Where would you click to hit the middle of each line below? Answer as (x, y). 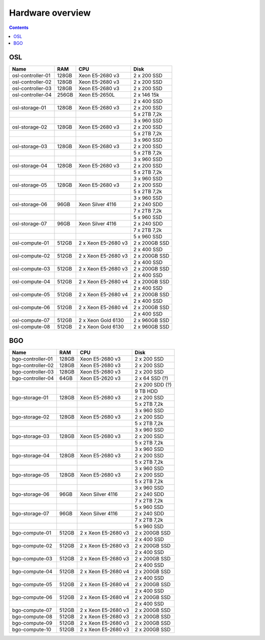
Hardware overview (50, 13)
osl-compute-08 (31, 327)
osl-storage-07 (29, 224)
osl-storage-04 (30, 166)
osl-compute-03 (31, 269)
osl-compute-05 (31, 294)
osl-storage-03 (30, 146)
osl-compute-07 (31, 320)
